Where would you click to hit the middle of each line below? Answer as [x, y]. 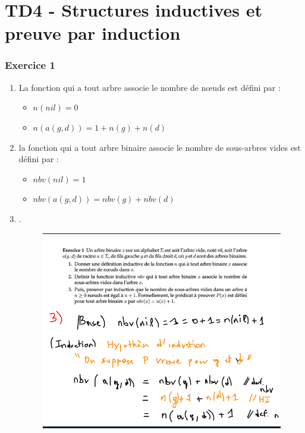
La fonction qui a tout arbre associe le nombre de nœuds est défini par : [150, 87]
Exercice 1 [30, 65]
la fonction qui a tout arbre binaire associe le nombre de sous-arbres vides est [160, 147]
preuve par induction [93, 33]
